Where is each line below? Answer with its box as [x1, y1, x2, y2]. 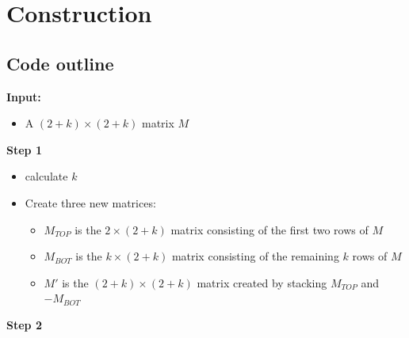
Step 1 [6, 141, 42, 158]
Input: [6, 88, 41, 104]
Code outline [6, 51, 114, 75]
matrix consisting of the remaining [171, 248, 339, 264]
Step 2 [6, 316, 42, 332]
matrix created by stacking [197, 274, 327, 291]
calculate [25, 168, 68, 184]
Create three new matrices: [25, 194, 156, 211]
